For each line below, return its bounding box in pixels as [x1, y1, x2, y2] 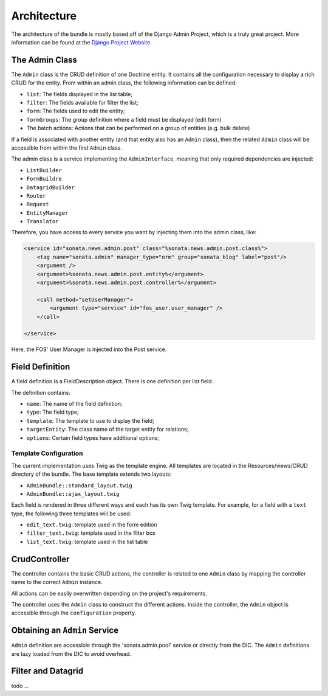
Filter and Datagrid [11, 666, 84, 677]
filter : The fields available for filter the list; [26, 99, 139, 106]
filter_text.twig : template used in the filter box [26, 529, 156, 537]
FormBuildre [26, 175, 62, 183]
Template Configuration [11, 449, 83, 458]
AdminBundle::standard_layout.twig [26, 482, 133, 489]
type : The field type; [26, 408, 79, 416]
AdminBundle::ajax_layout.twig [26, 490, 120, 497]
